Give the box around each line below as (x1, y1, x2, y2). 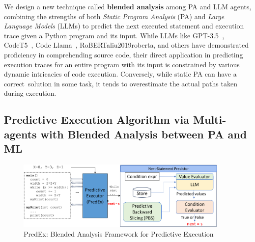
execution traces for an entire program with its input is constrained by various (4, 59, 240, 69)
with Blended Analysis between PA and (40, 126, 247, 141)
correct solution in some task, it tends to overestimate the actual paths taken (4, 78, 237, 88)
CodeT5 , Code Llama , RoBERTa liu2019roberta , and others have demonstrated (4, 40, 249, 50)
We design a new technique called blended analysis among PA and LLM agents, (4, 1, 252, 11)
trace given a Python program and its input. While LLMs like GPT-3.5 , (4, 30, 225, 40)
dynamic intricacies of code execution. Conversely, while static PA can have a (4, 69, 237, 79)
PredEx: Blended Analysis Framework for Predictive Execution (24, 229, 214, 239)
